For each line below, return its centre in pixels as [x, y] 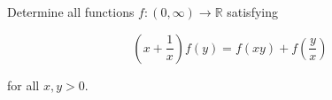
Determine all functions [71, 12]
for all [23, 85]
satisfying [252, 12]
